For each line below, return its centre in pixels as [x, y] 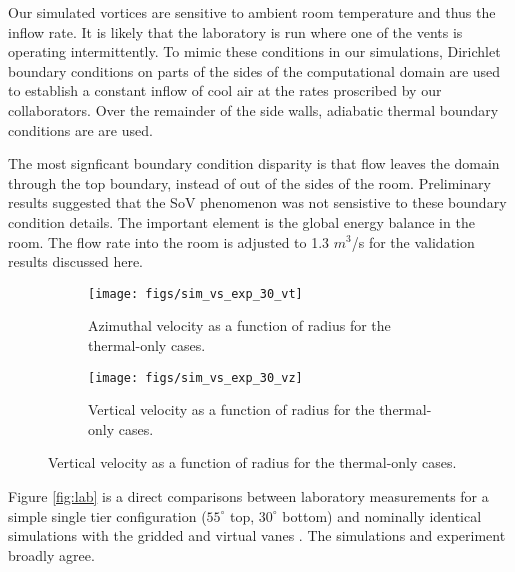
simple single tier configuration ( [107, 515]
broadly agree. [51, 554]
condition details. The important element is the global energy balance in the [241, 221]
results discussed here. [76, 261]
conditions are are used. [80, 129]
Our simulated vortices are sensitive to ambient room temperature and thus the [252, 12]
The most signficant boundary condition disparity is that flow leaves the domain [254, 163]
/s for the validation [413, 241]
